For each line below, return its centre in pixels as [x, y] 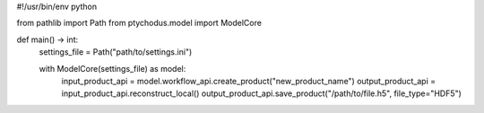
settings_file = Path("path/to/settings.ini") [116, 52]
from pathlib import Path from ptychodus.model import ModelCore [139, 23]
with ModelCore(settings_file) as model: [112, 68]
